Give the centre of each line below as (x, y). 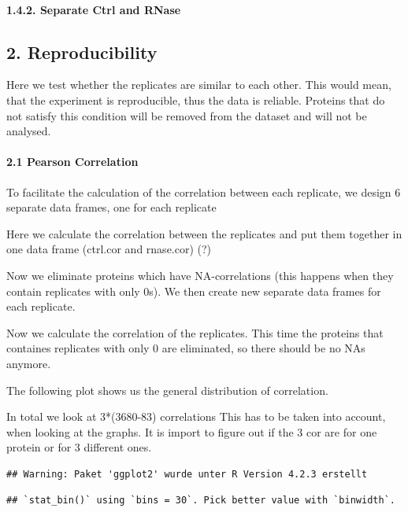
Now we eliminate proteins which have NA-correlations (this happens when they (200, 275)
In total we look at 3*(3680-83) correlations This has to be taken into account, (196, 416)
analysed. (29, 131)
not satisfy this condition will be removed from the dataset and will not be (187, 115)
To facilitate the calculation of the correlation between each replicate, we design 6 (204, 192)
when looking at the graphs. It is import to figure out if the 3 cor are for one (192, 431)
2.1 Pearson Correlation (72, 162)
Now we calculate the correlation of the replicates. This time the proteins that (195, 332)
